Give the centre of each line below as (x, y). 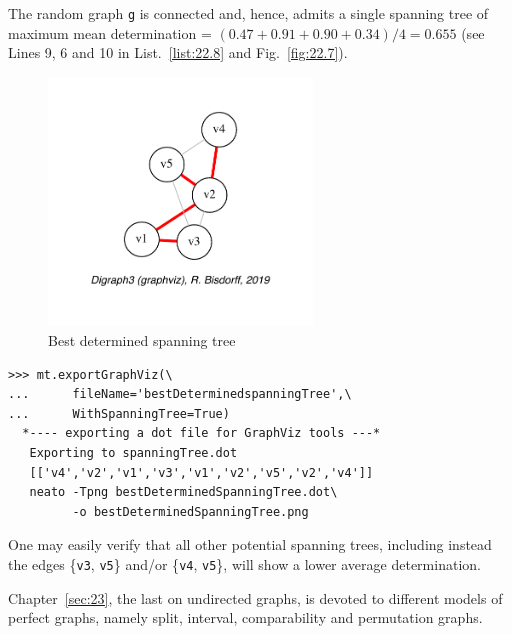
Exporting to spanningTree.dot (133, 453)
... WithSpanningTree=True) (119, 413)
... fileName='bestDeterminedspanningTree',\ (180, 394)
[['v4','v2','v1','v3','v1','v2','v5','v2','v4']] (201, 472)
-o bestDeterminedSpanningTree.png (190, 511)
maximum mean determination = (110, 32)
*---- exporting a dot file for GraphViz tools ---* (201, 433)
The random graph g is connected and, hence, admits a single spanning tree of (248, 13)
